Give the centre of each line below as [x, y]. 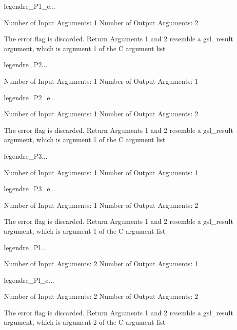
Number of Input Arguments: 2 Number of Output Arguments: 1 [101, 264]
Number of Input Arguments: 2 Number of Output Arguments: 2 [101, 296]
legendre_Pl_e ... [29, 280]
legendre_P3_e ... [30, 189]
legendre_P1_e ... [30, 6]
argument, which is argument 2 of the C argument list [85, 322]
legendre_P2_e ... [30, 97]
